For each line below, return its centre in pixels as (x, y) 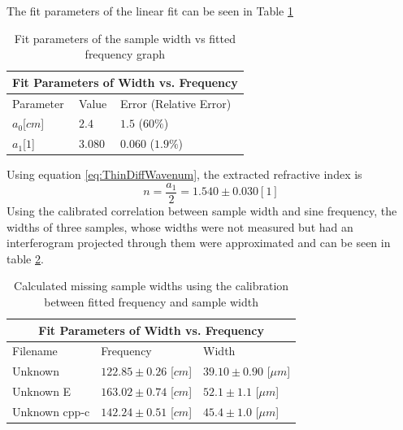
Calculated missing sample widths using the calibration (152, 286)
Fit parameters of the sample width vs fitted (125, 38)
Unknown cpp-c (51, 411)
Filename (35, 351)
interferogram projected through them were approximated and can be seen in (199, 243)
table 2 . (25, 258)
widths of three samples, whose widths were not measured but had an (180, 226)
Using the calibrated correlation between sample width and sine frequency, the (202, 211)
